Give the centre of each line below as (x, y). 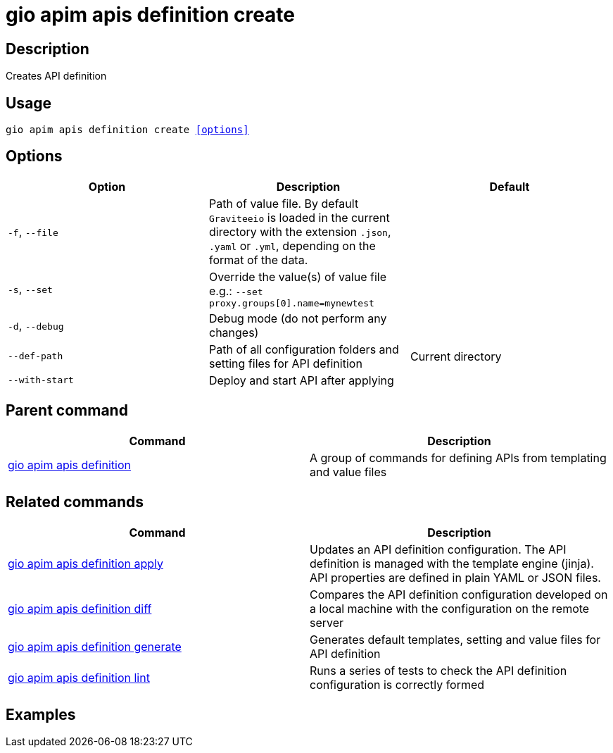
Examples (41, 714)
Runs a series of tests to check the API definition (438, 670)
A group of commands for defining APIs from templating (458, 458)
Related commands (75, 502)
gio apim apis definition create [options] (127, 130)
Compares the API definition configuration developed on (459, 594)
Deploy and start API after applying (301, 380)
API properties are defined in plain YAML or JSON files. (455, 577)
